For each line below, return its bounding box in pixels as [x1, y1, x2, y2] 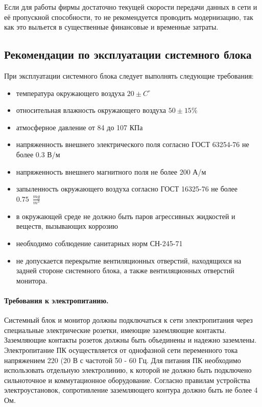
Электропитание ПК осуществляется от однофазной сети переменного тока [4, 345, 238, 355]
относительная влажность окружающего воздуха [16, 105, 166, 115]
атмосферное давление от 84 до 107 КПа [16, 122, 143, 132]
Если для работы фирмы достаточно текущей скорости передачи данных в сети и [4, 2, 257, 12]
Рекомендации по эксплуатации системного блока [4, 46, 252, 62]
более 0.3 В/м [16, 149, 60, 159]
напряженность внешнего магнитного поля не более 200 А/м [16, 166, 206, 177]
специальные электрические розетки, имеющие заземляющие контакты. [4, 324, 227, 335]
